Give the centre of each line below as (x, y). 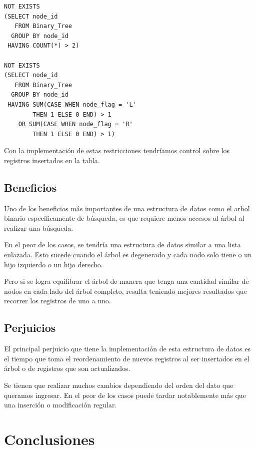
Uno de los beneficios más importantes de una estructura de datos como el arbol (127, 208)
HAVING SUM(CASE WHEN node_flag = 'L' (72, 104)
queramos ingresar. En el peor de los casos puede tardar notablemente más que (125, 395)
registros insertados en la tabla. (52, 160)
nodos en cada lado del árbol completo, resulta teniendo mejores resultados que (125, 291)
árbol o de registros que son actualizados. (67, 368)
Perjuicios (30, 328)
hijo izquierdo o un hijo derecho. (53, 264)
